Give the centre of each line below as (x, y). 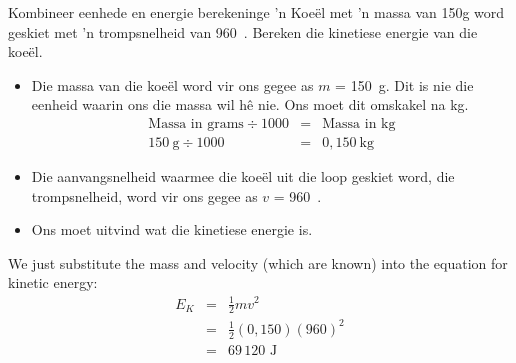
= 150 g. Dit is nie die (404, 84)
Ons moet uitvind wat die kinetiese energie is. (172, 229)
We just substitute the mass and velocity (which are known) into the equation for (258, 262)
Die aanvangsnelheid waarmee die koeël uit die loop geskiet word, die (243, 176)
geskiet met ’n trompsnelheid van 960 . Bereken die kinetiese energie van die (243, 31)
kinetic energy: (53, 282)
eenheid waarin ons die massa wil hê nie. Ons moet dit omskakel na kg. (250, 104)
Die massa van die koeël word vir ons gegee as (172, 84)
